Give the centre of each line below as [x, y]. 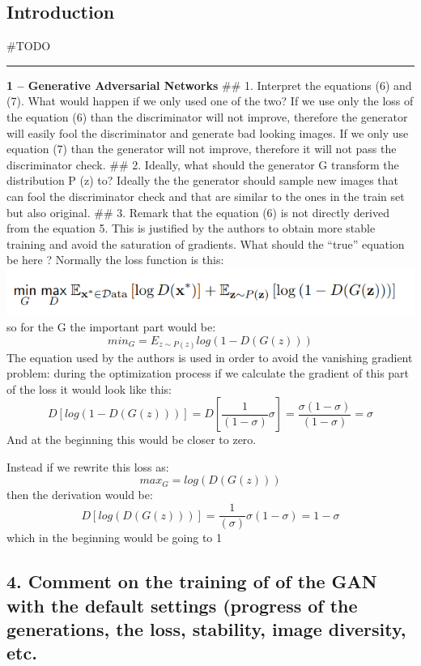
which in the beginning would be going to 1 [115, 538]
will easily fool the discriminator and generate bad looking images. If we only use [208, 132]
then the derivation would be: [80, 495]
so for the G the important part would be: [111, 327]
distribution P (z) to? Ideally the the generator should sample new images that [203, 180]
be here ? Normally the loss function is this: [115, 260]
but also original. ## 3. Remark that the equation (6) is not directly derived [198, 212]
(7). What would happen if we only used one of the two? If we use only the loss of [210, 101]
